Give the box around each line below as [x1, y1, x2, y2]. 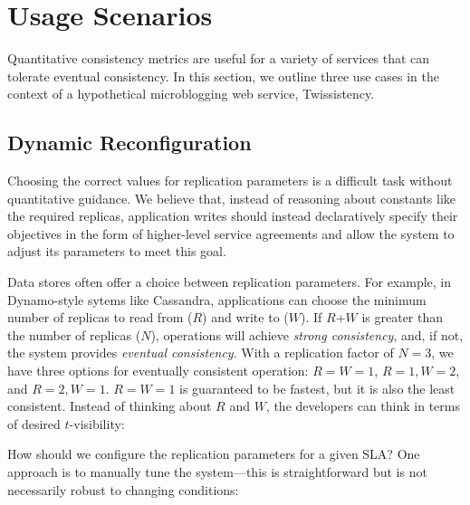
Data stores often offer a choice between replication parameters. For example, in [7, 272, 452, 291]
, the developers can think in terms [265, 396, 460, 415]
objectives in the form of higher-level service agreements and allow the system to [7, 224, 455, 243]
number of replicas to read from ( [7, 308, 193, 327]
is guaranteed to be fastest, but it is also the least [179, 378, 456, 397]
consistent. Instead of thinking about [7, 396, 212, 415]
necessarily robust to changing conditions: [7, 480, 239, 499]
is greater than [361, 308, 444, 327]
